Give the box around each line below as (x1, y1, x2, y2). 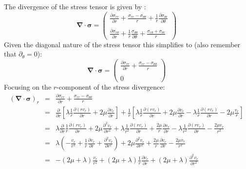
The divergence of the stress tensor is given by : (4, 1, 146, 11)
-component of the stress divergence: (57, 82, 165, 92)
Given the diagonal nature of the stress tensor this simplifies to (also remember (4, 39, 241, 49)
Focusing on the (4, 82, 52, 92)
